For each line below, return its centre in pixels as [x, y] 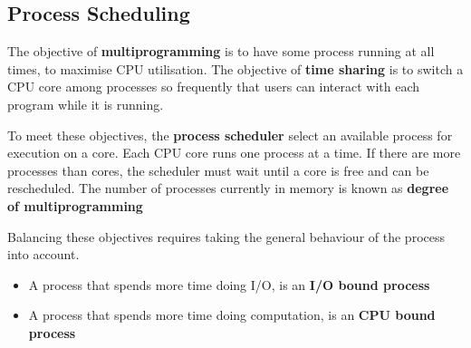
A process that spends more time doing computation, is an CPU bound [232, 315]
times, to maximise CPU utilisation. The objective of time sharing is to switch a [235, 68]
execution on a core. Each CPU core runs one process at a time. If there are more [234, 153]
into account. [43, 254]
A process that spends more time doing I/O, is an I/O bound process [229, 284]
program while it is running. [86, 104]
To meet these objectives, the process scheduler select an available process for [230, 135]
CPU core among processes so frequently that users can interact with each [214, 87]
